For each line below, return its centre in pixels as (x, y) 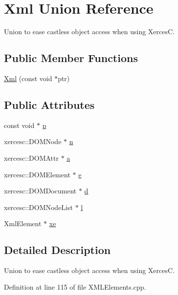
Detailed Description (57, 250)
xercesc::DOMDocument (40, 191)
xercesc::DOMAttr (31, 158)
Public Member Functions (71, 58)
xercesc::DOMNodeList (38, 207)
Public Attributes (49, 104)
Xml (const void (28, 78)
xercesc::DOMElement (37, 174)
